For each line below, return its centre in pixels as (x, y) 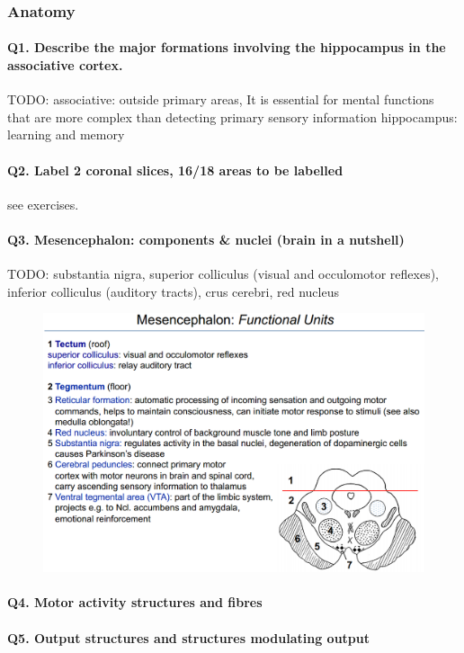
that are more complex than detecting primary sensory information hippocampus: (232, 116)
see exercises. (43, 204)
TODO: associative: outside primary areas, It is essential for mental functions (221, 99)
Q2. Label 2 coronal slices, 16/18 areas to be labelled (175, 170)
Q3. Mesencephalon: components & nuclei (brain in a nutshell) (206, 239)
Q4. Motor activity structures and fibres (135, 602)
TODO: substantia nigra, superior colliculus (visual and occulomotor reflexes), (223, 274)
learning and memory (66, 134)
